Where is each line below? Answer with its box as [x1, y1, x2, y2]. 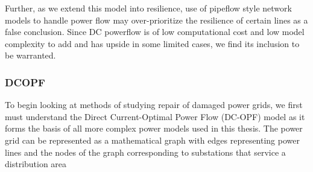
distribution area [5, 158, 67, 170]
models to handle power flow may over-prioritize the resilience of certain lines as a [5, 13, 308, 26]
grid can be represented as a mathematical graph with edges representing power [5, 133, 300, 146]
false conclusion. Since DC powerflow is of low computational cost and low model [5, 25, 305, 38]
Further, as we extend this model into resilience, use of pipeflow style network [5, 2, 292, 14]
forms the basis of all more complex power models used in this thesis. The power [5, 122, 303, 135]
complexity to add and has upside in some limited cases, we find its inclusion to [5, 37, 300, 49]
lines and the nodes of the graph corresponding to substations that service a [5, 145, 286, 158]
